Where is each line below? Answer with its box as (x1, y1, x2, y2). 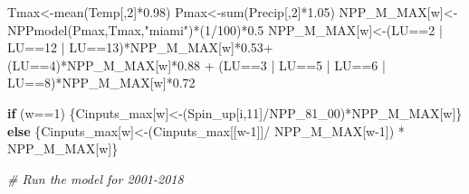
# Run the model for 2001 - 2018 (7, 169, 184, 188)
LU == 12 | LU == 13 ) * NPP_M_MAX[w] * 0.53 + (7, 38, 273, 57)
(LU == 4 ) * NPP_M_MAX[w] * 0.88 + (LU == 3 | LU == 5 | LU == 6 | (7, 55, 386, 74)
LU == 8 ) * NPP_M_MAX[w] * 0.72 (7, 73, 196, 92)
